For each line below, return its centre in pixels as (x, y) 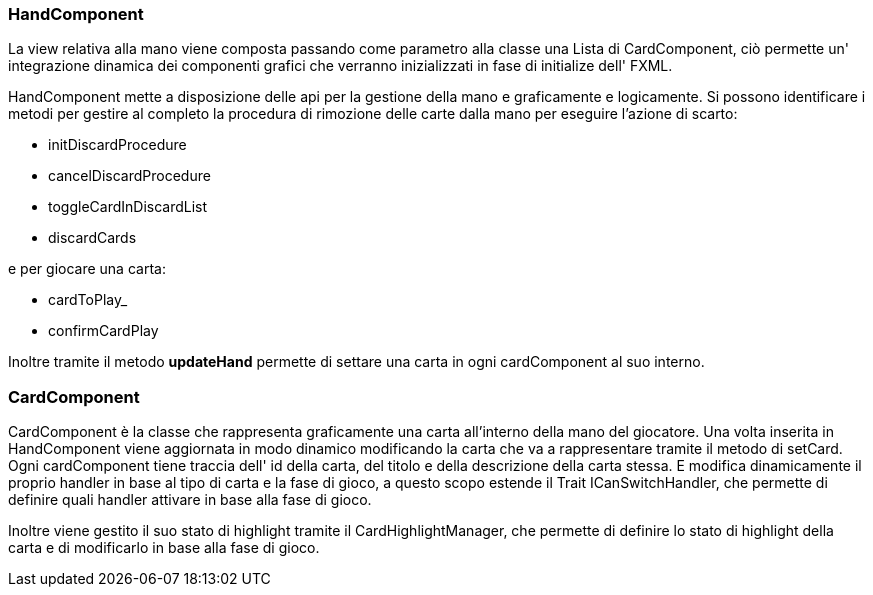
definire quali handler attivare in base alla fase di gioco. (190, 500)
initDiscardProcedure (117, 145)
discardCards (92, 238)
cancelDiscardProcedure (129, 176)
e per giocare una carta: (87, 269)
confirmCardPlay (103, 331)
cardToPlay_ (88, 300)
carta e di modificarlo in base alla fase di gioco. (164, 548)
